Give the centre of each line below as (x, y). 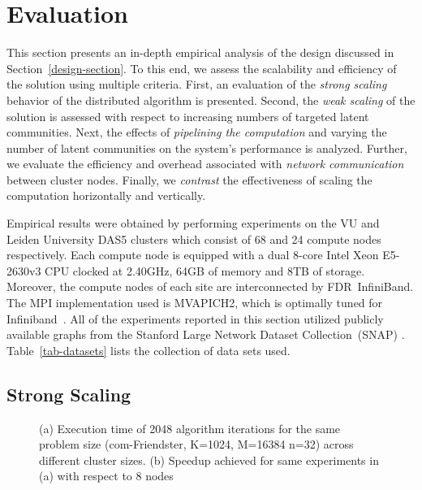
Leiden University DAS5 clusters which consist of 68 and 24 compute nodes (194, 238)
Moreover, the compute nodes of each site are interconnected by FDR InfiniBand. (210, 286)
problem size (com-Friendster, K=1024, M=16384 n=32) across (196, 444)
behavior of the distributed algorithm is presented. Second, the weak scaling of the (211, 100)
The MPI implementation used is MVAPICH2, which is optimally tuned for (195, 303)
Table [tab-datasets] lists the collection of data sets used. (149, 350)
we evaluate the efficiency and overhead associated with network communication (205, 164)
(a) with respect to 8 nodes (106, 476)
